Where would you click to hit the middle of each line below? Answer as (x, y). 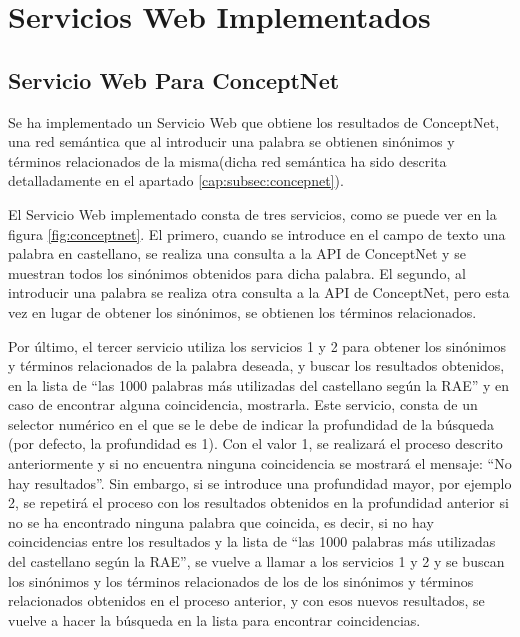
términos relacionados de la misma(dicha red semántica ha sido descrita (227, 160)
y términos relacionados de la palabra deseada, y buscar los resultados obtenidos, (256, 365)
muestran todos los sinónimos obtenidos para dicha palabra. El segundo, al (237, 272)
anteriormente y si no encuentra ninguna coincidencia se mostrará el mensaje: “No (260, 463)
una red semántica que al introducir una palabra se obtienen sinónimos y (231, 141)
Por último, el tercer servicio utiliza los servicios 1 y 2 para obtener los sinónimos (257, 345)
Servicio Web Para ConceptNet (174, 79)
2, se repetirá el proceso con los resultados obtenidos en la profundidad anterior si (258, 502)
